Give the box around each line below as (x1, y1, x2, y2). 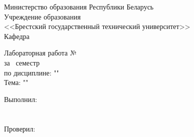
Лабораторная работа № (4, 47, 77, 58)
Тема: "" (4, 77, 29, 87)
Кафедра (4, 30, 30, 41)
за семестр (4, 57, 40, 67)
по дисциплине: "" (4, 67, 59, 77)
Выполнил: (4, 93, 37, 104)
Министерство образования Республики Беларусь (4, 1, 154, 11)
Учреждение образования (4, 11, 81, 21)
